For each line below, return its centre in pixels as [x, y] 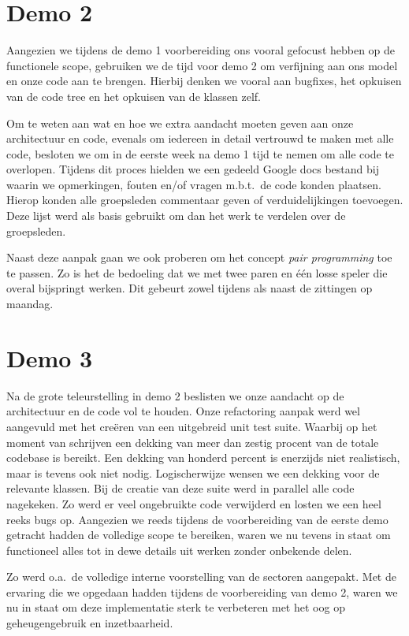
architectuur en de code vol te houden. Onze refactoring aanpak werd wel [183, 411]
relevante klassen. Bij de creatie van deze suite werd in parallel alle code [180, 488]
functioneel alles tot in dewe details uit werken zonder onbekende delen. [179, 550]
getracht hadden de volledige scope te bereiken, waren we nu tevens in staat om [199, 535]
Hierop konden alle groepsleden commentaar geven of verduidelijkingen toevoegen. [205, 200]
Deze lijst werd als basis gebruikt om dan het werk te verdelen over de [176, 216]
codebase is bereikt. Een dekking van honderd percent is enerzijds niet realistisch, [203, 457]
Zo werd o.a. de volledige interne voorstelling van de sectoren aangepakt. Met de [201, 576]
